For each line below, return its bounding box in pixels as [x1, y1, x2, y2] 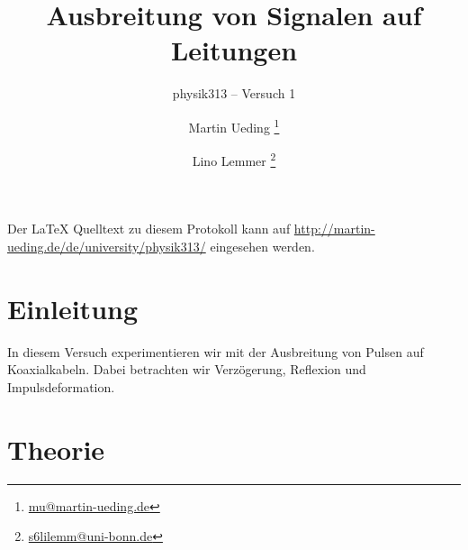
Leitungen [170, 32, 298, 69]
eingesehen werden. [210, 237, 315, 255]
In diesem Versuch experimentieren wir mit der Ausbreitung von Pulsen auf [7, 342, 424, 361]
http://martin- [293, 219, 375, 238]
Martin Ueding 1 [188, 115, 280, 136]
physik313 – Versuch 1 [172, 84, 296, 103]
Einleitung [7, 289, 139, 326]
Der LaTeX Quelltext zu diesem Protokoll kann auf [7, 219, 291, 238]
